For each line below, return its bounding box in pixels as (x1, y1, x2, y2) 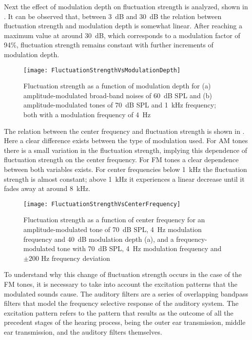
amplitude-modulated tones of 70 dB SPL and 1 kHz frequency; (23, 100, 216, 110)
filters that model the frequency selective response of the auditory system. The (4, 298, 239, 308)
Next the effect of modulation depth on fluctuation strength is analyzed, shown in (4, 1, 248, 11)
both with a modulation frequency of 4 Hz (23, 109, 151, 119)
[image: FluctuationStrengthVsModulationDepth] (23, 66, 181, 74)
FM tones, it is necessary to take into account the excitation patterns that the (4, 278, 237, 289)
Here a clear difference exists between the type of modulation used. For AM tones (4, 135, 248, 146)
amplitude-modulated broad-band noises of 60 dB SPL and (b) (23, 90, 213, 100)
